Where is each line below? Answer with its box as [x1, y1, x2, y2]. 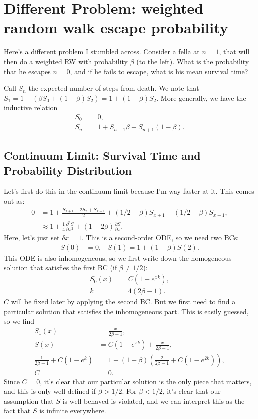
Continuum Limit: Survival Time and [4, 148, 201, 163]
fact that [4, 405, 31, 416]
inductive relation [4, 102, 58, 113]
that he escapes [4, 66, 51, 76]
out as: [4, 196, 25, 206]
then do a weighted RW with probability [4, 56, 128, 66]
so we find [4, 316, 35, 326]
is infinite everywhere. [39, 405, 106, 416]
